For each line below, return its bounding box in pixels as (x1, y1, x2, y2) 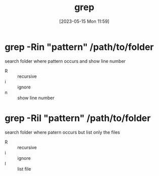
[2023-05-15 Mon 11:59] (59, 18, 110, 24)
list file (17, 166, 31, 172)
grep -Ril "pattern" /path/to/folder (5, 112, 151, 124)
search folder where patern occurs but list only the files (5, 129, 120, 135)
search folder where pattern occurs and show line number (5, 58, 126, 64)
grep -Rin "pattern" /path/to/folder (5, 41, 154, 53)
